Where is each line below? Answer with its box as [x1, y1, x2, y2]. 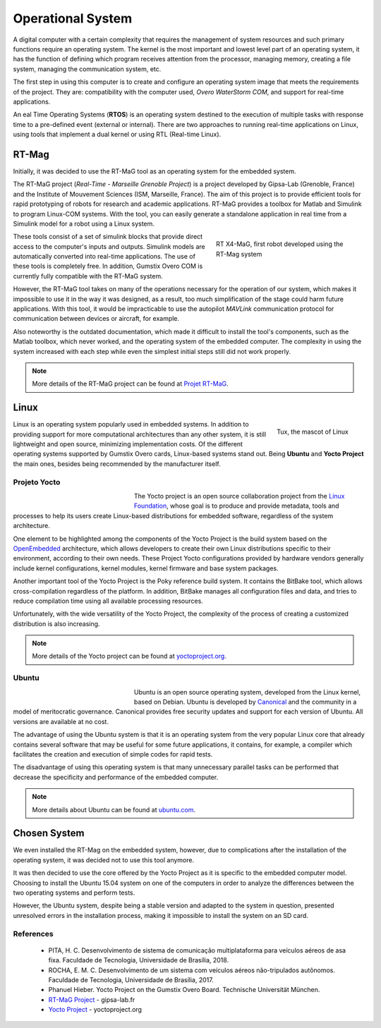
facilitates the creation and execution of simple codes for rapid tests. [13, 749, 213, 758]
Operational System [13, 11, 133, 26]
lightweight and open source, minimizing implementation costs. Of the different [13, 440, 243, 448]
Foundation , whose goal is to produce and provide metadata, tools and [134, 501, 339, 510]
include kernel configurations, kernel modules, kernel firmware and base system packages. [13, 564, 279, 573]
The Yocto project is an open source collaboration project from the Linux [134, 492, 345, 500]
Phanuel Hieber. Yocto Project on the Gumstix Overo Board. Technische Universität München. [48, 986, 320, 994]
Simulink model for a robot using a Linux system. [13, 219, 155, 228]
